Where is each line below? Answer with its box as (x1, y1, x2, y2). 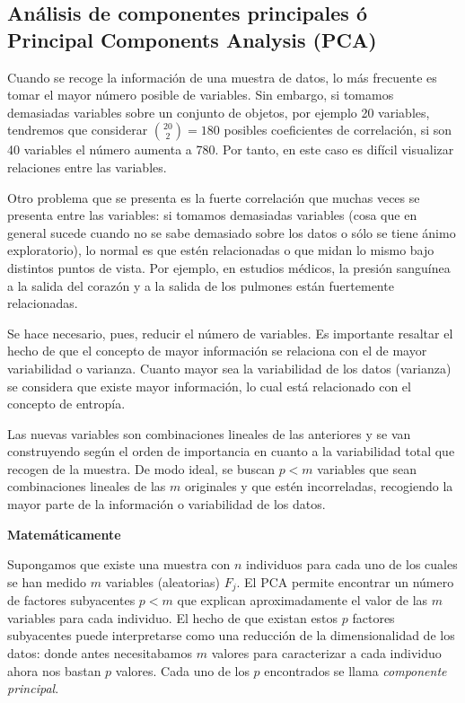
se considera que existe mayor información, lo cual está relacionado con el (7, 376, 411, 395)
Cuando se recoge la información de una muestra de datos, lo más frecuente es (7, 67, 437, 86)
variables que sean (317, 459, 417, 478)
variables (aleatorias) (105, 572, 220, 591)
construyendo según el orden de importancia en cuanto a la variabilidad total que (7, 442, 455, 461)
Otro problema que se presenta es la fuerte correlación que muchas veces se (7, 188, 420, 207)
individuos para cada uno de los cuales (246, 555, 458, 574)
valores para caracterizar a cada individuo (211, 644, 442, 663)
